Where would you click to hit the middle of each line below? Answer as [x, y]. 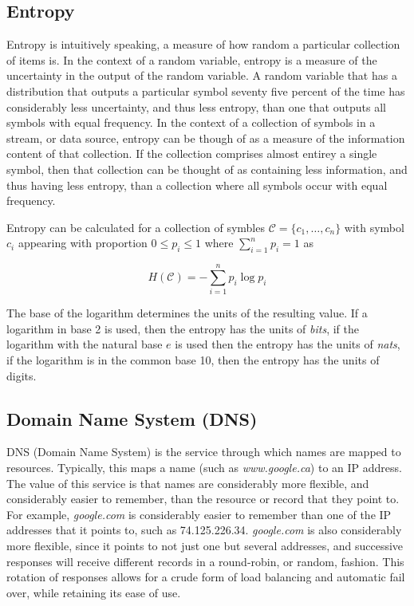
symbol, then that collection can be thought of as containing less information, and [207, 169]
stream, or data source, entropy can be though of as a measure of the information [206, 138]
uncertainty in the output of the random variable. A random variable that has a [202, 75]
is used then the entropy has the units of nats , [288, 344]
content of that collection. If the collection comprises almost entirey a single [192, 153]
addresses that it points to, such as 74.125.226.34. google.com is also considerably [204, 530]
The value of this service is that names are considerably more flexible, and [188, 483]
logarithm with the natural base [85, 344]
